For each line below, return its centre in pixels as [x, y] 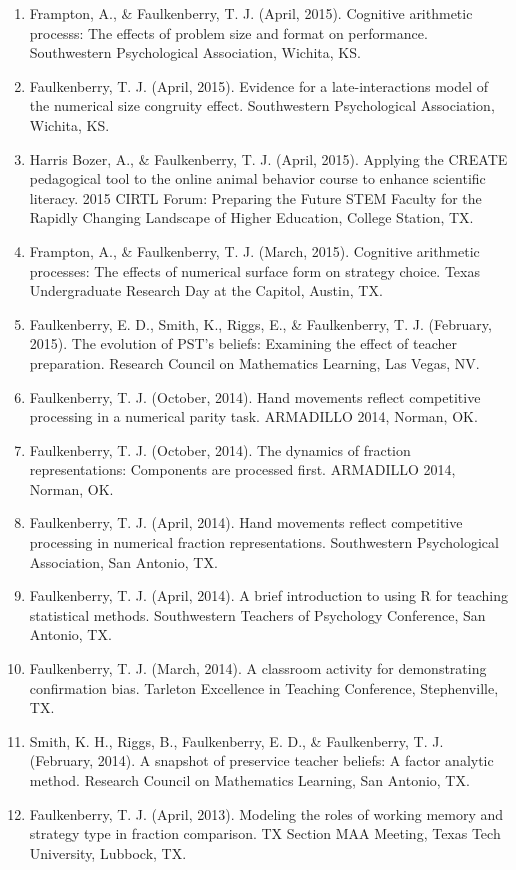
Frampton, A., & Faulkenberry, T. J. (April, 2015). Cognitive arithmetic [251, 13]
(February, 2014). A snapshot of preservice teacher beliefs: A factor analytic [261, 760]
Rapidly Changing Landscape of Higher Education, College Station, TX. [251, 217]
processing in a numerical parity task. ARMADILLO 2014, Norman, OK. [253, 416]
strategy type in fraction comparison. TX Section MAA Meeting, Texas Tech [265, 833]
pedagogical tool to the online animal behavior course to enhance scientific [257, 178]
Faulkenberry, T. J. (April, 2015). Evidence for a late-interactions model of [259, 85]
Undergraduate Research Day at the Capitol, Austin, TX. [206, 290]
